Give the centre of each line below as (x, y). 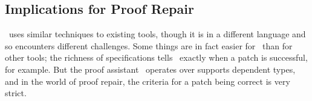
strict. (16, 93)
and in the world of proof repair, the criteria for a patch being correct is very (148, 81)
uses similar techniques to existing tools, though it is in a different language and (157, 34)
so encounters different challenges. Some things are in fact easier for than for (149, 45)
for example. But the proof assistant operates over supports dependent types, (150, 69)
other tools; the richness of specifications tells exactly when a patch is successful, (156, 57)
